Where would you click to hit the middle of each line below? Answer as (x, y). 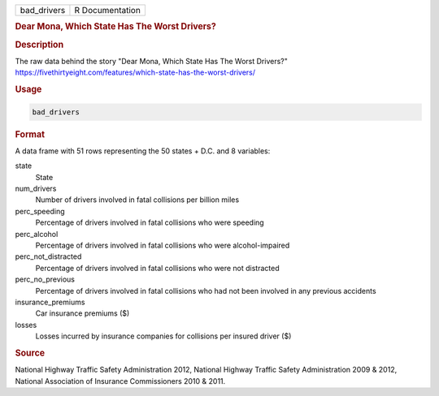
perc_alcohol (37, 234)
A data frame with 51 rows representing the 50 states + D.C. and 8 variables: (143, 151)
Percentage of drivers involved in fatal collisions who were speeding (150, 222)
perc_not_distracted (48, 256)
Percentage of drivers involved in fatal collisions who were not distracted (157, 268)
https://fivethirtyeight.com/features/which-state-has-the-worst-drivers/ (135, 72)
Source (30, 353)
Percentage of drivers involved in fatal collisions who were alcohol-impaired (163, 245)
